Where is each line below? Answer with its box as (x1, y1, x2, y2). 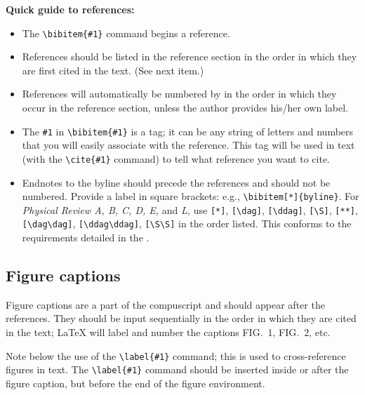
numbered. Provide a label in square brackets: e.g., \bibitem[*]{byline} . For (22, 189, 359, 203)
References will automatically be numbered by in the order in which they (22, 86, 337, 101)
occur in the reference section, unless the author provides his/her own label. (22, 100, 348, 115)
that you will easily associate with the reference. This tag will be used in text (22, 138, 355, 152)
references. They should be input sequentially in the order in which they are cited (6, 311, 357, 326)
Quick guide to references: (6, 2, 135, 16)
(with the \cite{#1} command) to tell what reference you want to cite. (22, 151, 330, 166)
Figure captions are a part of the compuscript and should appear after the (6, 297, 325, 312)
